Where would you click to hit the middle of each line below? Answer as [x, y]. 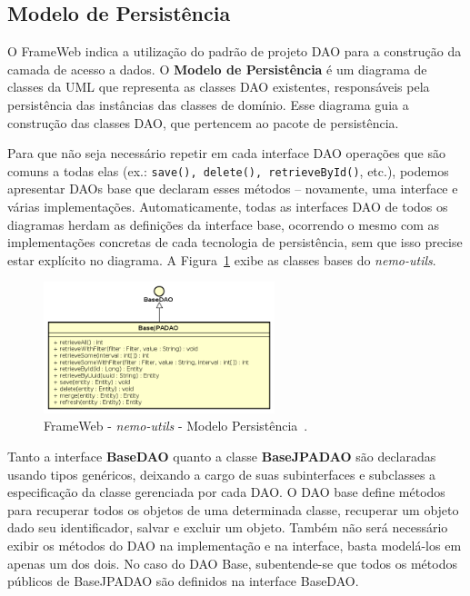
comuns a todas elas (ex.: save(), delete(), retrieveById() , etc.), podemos [228, 170]
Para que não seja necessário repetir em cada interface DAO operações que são [226, 153]
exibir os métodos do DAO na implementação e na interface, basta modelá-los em [235, 546]
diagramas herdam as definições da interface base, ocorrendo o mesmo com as [224, 224]
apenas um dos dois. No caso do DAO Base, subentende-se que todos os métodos [232, 563]
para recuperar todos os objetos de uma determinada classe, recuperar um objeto [233, 509]
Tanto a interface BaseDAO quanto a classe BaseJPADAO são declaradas [222, 457]
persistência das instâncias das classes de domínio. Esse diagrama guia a [208, 104]
